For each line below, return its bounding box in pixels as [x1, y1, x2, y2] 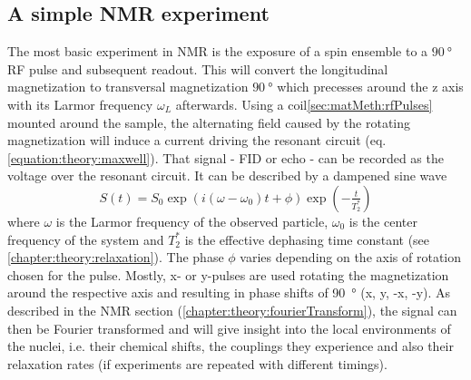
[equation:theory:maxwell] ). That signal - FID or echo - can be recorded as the [7, 148, 444, 167]
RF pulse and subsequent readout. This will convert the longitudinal [7, 59, 388, 78]
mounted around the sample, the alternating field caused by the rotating [7, 112, 411, 132]
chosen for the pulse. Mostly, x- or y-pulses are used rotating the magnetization [7, 265, 449, 284]
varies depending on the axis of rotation [240, 248, 461, 267]
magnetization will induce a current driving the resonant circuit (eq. [7, 131, 387, 150]
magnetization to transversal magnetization [7, 77, 249, 96]
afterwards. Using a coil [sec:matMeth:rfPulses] [175, 94, 433, 113]
